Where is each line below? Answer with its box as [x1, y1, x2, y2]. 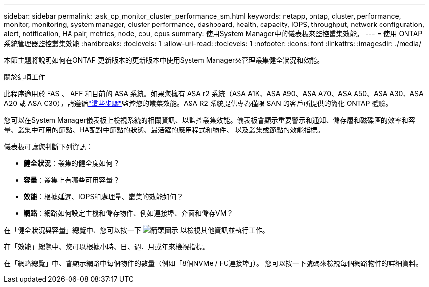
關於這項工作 [4, 73, 45, 81]
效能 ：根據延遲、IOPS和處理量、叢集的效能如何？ [24, 192, 184, 201]
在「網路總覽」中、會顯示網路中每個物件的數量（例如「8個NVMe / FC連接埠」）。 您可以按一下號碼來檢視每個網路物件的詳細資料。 [4, 259, 423, 267]
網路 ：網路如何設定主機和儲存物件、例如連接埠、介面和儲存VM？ [24, 209, 234, 217]
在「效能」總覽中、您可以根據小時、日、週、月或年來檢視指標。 [4, 242, 210, 251]
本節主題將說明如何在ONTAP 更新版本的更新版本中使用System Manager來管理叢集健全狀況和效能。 [4, 56, 324, 64]
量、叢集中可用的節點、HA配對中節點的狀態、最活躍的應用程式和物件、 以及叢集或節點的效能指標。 [4, 126, 324, 134]
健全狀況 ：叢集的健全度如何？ [24, 159, 119, 167]
